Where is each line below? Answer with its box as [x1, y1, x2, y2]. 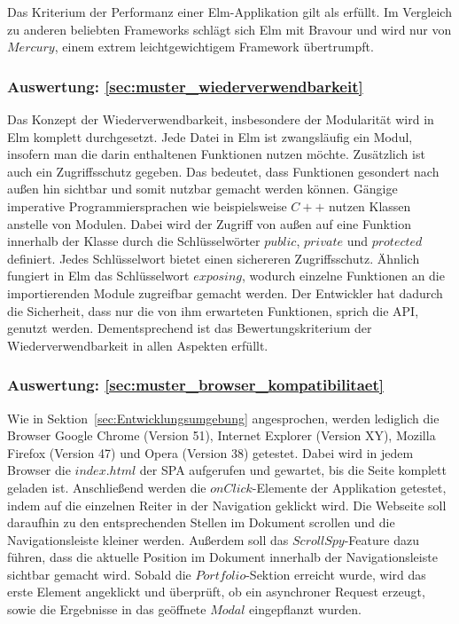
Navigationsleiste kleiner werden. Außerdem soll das [7, 530, 289, 549]
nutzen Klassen [329, 196, 411, 215]
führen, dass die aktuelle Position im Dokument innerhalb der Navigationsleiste [7, 548, 438, 566]
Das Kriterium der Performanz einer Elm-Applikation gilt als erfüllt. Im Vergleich [7, 3, 452, 20]
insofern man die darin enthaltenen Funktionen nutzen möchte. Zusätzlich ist [7, 145, 425, 163]
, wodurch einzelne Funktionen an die [242, 266, 445, 285]
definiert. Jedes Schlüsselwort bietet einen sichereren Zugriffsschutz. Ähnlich [7, 249, 420, 267]
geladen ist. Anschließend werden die [7, 478, 206, 496]
